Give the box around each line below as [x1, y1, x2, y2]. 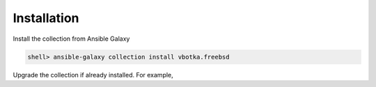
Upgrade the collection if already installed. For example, [13, 70, 173, 79]
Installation [13, 10, 79, 26]
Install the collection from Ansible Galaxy [13, 35, 130, 43]
